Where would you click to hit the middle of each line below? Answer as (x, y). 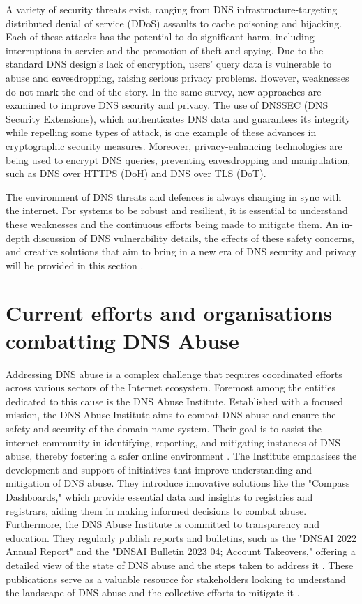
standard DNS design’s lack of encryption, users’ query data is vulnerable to (169, 64)
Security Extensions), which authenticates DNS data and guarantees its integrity (178, 118)
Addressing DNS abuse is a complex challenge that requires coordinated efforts (174, 373)
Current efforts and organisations (169, 313)
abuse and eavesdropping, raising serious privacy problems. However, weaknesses (178, 77)
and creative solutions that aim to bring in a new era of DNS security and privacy (181, 251)
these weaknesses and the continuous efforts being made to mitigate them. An (172, 224)
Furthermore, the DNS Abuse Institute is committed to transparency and (163, 524)
